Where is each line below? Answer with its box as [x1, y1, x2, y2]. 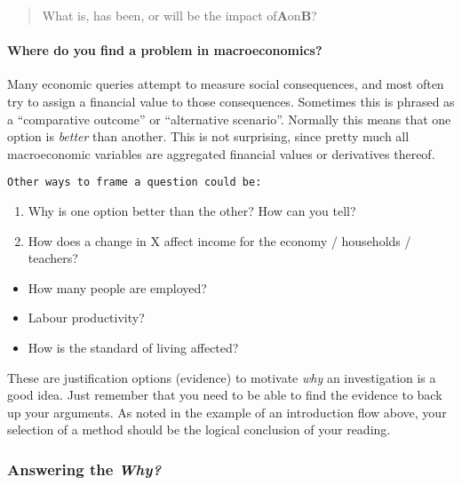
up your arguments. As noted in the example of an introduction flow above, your [7, 402, 447, 421]
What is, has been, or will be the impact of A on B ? [42, 6, 317, 24]
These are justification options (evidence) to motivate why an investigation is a [7, 368, 436, 386]
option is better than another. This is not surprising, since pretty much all [7, 127, 410, 146]
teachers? [28, 249, 78, 267]
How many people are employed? [28, 278, 207, 297]
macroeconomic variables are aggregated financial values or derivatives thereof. [7, 144, 435, 163]
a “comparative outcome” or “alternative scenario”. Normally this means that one [7, 109, 451, 128]
